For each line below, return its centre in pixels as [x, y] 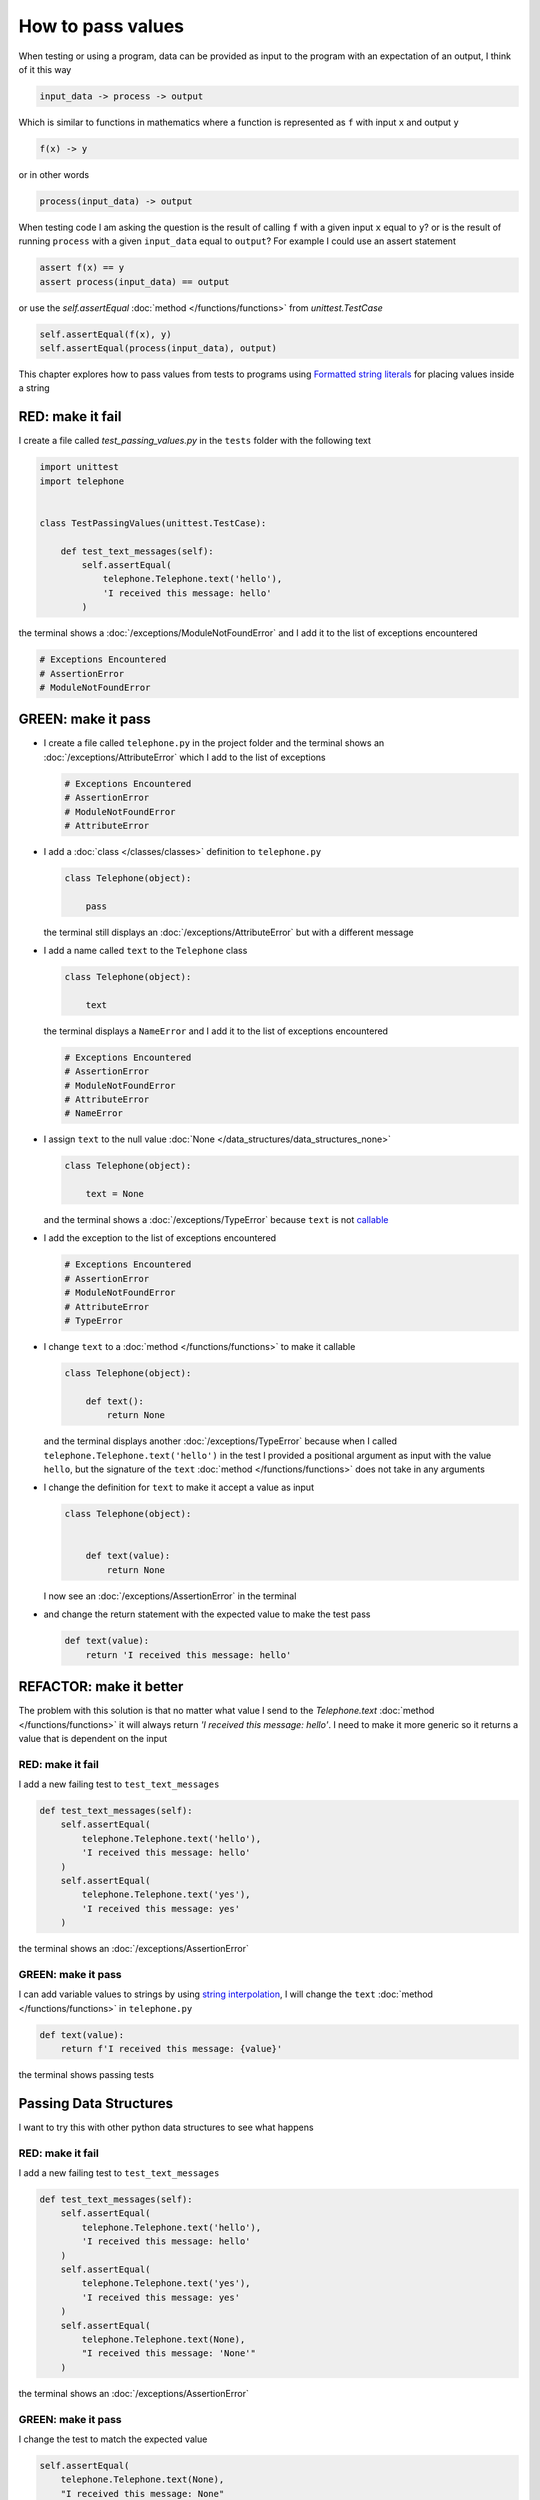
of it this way [45, 69]
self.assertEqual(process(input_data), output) [158, 348]
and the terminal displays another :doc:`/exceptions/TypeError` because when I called [220, 1441]
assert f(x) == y [82, 268]
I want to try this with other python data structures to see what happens [166, 2127]
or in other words [54, 174]
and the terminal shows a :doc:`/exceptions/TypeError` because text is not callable [216, 1220]
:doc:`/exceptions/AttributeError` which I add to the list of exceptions [184, 757]
